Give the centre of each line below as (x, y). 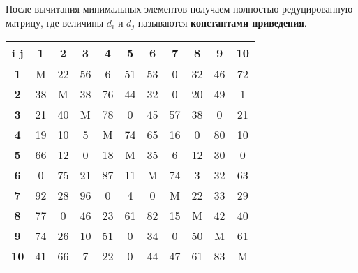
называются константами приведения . (222, 22)
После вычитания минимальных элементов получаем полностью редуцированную (179, 8)
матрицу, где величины (55, 22)
